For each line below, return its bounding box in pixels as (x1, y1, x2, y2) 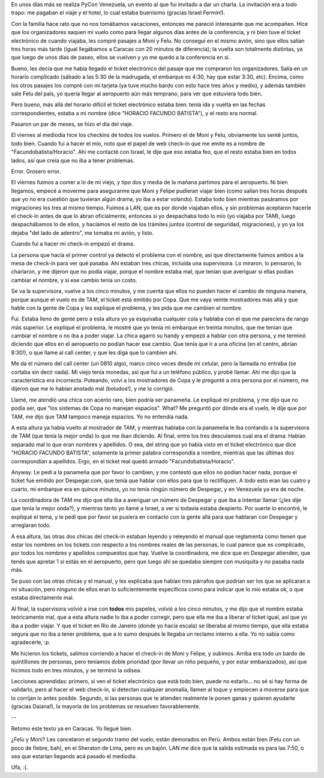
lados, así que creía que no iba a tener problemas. (11, 157, 135, 164)
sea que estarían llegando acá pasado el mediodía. (11, 753, 137, 760)
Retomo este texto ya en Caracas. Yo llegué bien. (11, 725, 133, 732)
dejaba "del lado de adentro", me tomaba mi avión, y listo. (11, 229, 154, 237)
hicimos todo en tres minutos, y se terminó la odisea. (11, 666, 142, 674)
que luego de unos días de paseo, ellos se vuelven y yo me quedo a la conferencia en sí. (11, 54, 230, 61)
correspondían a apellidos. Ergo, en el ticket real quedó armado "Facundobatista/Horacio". (11, 457, 235, 465)
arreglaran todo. (11, 522, 51, 529)
